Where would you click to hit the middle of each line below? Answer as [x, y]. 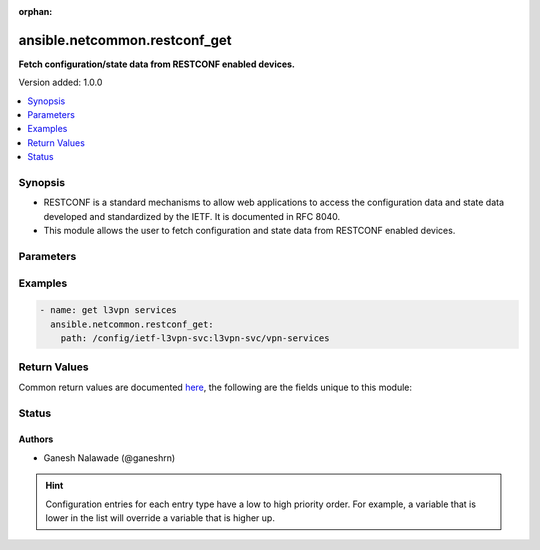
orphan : [35, 11]
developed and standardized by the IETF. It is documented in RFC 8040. [192, 216]
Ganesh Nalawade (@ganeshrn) [109, 457]
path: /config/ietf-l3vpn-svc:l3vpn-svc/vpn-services [195, 338]
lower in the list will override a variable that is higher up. [160, 517]
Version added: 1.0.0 [60, 82]
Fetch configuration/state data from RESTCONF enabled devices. [156, 64]
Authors [36, 439]
